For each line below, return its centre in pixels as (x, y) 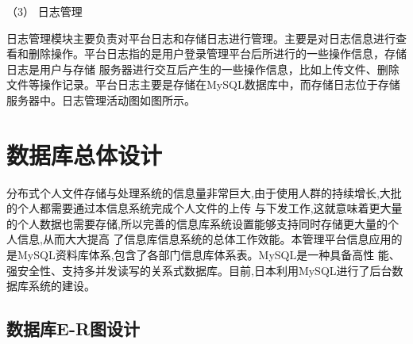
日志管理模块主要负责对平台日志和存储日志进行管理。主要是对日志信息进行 (201, 38)
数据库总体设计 (85, 154)
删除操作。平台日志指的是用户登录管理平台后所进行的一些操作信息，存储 (217, 54)
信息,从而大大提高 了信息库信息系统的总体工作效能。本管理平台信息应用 (204, 239)
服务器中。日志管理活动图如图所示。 (101, 99)
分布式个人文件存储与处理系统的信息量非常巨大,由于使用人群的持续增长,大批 (204, 192)
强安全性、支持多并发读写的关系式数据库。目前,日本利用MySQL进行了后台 (199, 270)
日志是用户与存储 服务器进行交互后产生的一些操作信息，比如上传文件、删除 (203, 69)
